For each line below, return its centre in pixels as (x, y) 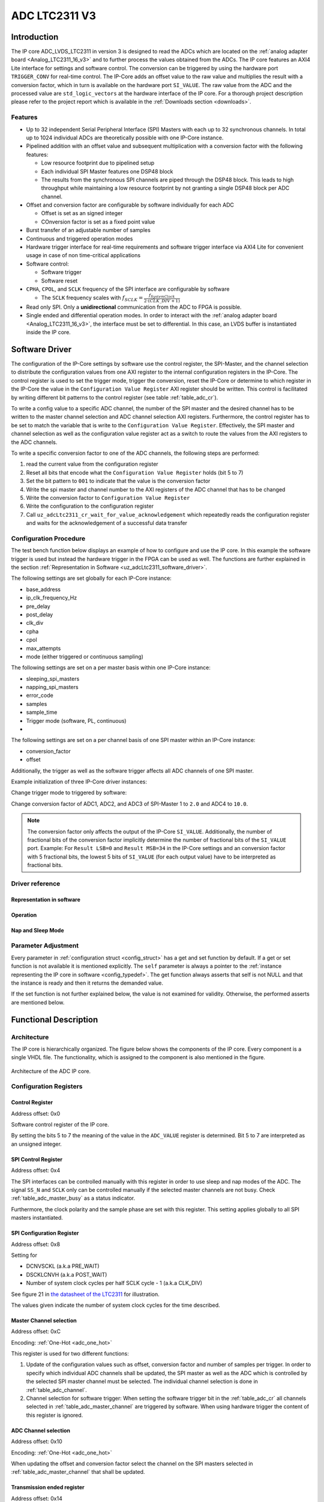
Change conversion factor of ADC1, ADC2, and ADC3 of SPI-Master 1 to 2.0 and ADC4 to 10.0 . (130, 804)
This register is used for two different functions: (70, 1354)
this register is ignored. (55, 1415)
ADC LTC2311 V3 (53, 16)
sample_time (42, 713)
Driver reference (36, 883)
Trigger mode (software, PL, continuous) (76, 720)
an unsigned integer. (37, 1144)
